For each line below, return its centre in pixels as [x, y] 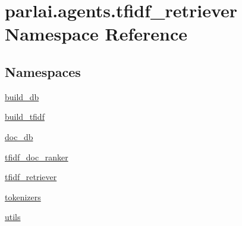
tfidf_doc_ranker [37, 157]
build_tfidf [25, 117]
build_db [22, 96]
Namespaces [43, 71]
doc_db [19, 136]
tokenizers [23, 196]
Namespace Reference [96, 34]
